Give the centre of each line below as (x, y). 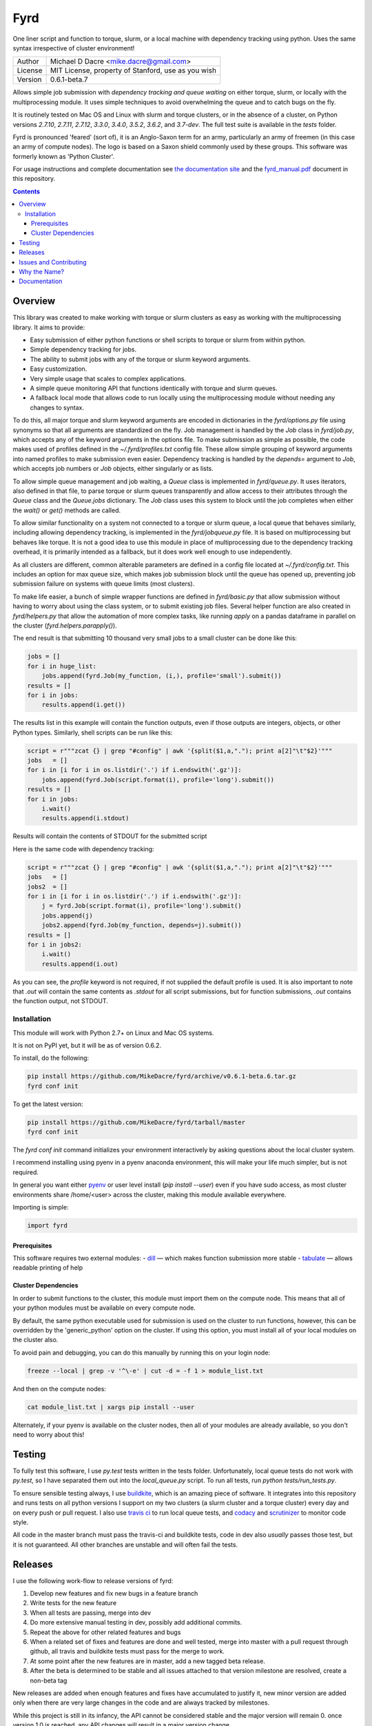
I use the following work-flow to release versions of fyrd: (93, 1580)
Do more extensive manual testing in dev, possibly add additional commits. (136, 1622)
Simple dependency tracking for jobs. (83, 349)
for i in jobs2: (55, 944)
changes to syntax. (57, 407)
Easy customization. (59, 369)
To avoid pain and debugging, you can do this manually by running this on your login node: (142, 1352)
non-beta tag (49, 1680)
